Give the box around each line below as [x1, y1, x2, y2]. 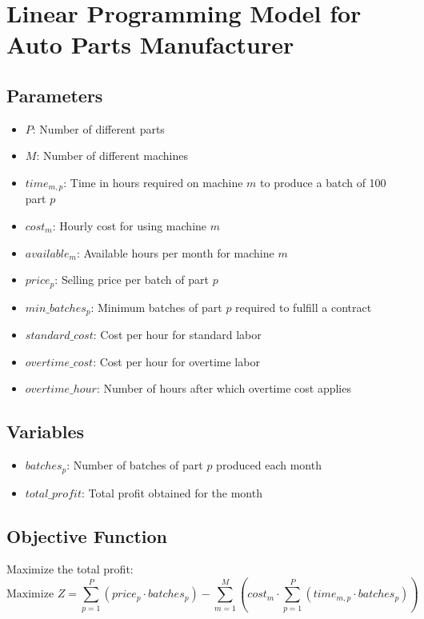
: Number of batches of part [66, 457, 203, 473]
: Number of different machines [36, 147, 188, 164]
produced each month [216, 457, 322, 473]
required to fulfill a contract [235, 298, 372, 315]
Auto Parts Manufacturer [6, 28, 294, 61]
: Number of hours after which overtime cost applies [96, 380, 351, 397]
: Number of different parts [32, 120, 165, 137]
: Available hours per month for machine [76, 244, 274, 261]
